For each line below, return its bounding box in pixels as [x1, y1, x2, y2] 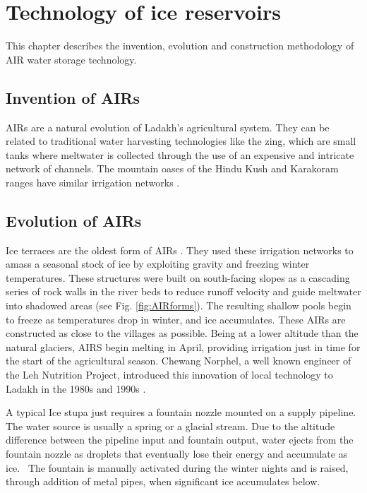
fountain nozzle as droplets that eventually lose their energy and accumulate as [6, 446, 348, 461]
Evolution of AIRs [6, 209, 142, 231]
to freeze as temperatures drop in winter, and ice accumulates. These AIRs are [6, 311, 346, 326]
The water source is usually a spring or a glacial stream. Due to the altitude [6, 418, 335, 433]
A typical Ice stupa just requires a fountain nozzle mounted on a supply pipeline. [6, 405, 356, 420]
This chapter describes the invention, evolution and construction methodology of [6, 38, 354, 53]
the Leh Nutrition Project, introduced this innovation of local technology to [6, 367, 333, 382]
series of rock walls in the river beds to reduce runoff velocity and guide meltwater [6, 284, 361, 299]
